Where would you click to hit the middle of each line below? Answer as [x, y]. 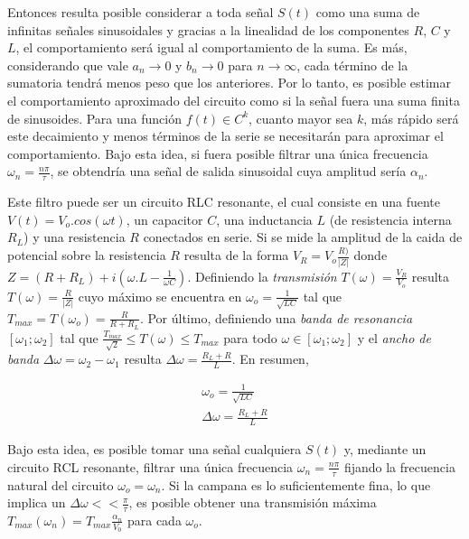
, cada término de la [352, 65]
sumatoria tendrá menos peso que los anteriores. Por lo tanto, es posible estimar [230, 83]
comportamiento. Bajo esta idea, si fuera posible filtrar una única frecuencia [218, 153]
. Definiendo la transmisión [262, 276]
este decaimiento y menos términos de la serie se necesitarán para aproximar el [225, 136]
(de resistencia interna [390, 219]
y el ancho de [394, 337]
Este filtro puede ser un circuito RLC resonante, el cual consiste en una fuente [224, 202]
